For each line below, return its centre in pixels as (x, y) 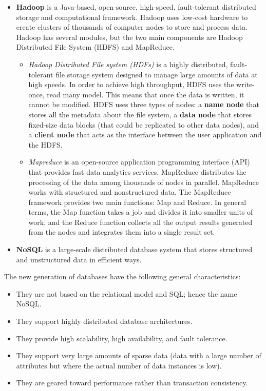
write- (245, 84)
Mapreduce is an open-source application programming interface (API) (139, 162)
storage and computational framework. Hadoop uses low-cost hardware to (132, 17)
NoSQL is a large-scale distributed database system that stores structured (134, 249)
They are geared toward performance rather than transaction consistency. (132, 383)
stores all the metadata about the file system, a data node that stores (140, 114)
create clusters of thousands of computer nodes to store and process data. (132, 27)
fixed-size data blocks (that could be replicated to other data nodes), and (144, 124)
